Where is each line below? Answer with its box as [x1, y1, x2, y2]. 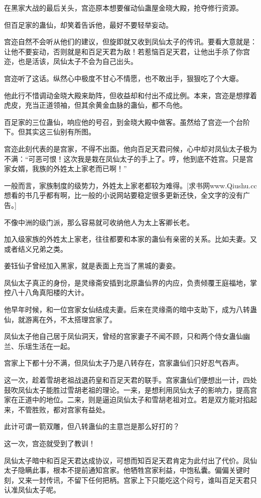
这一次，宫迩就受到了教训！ [4, 438, 95, 448]
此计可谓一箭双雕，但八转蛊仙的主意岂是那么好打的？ [4, 421, 180, 432]
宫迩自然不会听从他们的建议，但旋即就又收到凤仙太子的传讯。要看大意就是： [4, 36, 257, 47]
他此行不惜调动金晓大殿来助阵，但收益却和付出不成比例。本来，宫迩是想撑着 [4, 90, 257, 100]
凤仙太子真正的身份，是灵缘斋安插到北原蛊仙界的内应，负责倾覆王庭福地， [4, 277, 250, 288]
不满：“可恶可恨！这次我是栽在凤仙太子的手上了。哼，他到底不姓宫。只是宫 [4, 153, 253, 164]
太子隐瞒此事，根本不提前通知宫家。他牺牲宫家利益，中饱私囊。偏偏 [4, 465, 229, 475]
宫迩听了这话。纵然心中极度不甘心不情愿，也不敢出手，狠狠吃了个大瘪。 [4, 73, 243, 83]
